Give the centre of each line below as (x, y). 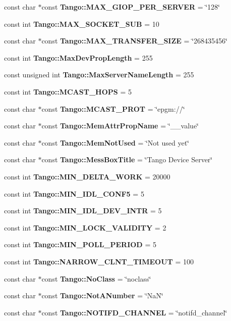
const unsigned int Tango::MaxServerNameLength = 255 (99, 75)
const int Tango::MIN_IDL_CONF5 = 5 (74, 193)
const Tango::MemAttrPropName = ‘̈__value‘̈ (120, 126)
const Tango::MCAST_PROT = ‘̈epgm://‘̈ (113, 108)
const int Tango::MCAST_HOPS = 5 (68, 91)
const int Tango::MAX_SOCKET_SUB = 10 (82, 24)
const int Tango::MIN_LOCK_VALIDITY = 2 (85, 227)
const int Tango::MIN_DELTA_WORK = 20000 (87, 176)
